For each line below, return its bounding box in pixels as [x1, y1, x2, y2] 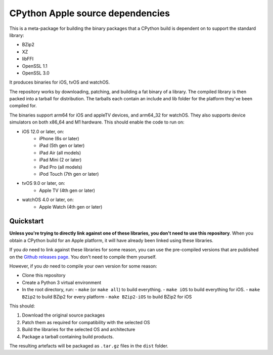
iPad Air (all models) [39, 149, 81, 155]
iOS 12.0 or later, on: [22, 128, 64, 134]
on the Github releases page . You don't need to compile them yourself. [9, 254, 157, 260]
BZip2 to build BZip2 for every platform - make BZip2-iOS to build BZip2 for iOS [22, 294, 192, 300]
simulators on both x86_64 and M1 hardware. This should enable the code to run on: [9, 119, 185, 125]
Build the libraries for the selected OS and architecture [22, 327, 135, 333]
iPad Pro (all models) [39, 164, 82, 170]
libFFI [22, 56, 34, 62]
